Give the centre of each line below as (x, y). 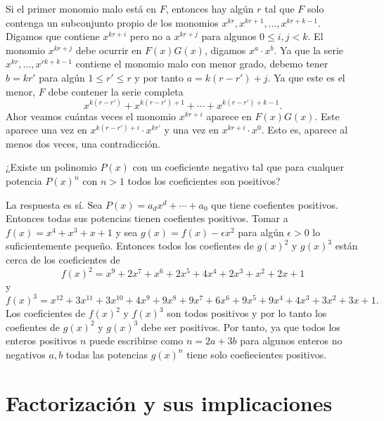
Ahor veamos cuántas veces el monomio (91, 116)
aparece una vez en (46, 130)
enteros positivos (41, 341)
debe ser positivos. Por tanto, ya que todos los (241, 326)
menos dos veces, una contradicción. (83, 143)
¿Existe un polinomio (51, 167)
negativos (26, 354)
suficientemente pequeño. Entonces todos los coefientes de (130, 246)
